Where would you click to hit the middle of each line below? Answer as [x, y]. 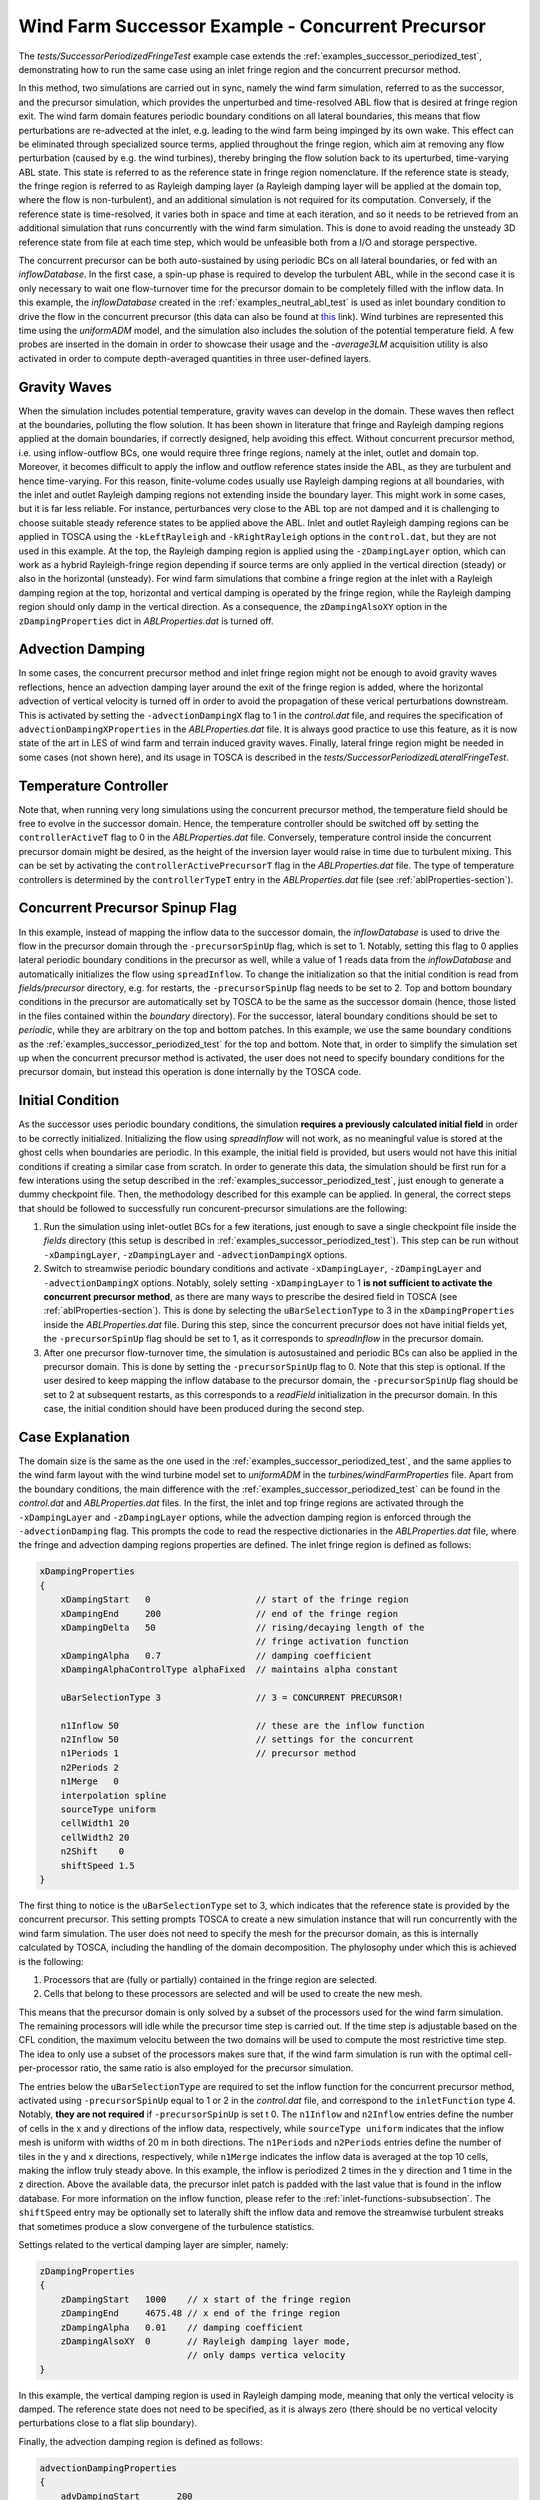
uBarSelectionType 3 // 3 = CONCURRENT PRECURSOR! [232, 1697]
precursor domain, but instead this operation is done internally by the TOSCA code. [190, 1072]
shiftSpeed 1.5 [97, 1865]
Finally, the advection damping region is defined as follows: [141, 2441]
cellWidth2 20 [95, 1837]
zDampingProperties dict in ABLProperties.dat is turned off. [146, 621]
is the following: [51, 1961]
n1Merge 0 [90, 1781]
